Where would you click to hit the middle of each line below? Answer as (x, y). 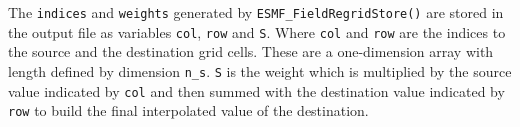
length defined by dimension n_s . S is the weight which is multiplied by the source (260, 70)
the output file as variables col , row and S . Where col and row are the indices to (257, 31)
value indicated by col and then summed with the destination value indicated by (256, 90)
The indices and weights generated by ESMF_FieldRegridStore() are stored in (256, 12)
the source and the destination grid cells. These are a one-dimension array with (251, 51)
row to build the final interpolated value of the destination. (188, 110)
